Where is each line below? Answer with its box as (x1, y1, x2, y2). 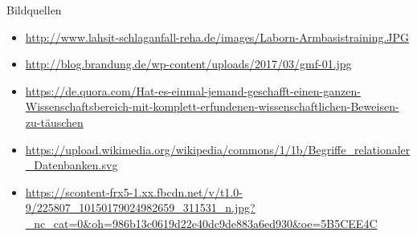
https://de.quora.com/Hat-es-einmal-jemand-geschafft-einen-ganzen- (25, 82, 361, 99)
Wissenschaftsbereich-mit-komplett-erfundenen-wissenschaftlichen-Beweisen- (25, 98, 399, 115)
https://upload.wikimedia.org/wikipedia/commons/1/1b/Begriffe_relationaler (25, 140, 411, 157)
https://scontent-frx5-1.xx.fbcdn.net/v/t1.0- (25, 183, 243, 200)
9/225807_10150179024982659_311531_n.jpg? (25, 199, 256, 216)
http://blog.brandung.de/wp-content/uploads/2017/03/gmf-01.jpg (25, 55, 352, 72)
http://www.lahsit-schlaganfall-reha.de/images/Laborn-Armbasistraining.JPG (25, 28, 410, 45)
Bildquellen (6, 2, 62, 18)
